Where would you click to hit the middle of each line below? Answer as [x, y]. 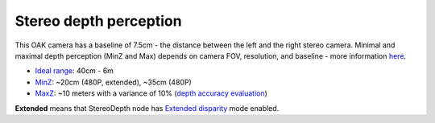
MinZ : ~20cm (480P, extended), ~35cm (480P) [114, 82]
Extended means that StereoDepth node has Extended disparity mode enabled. [147, 108]
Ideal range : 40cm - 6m [75, 71]
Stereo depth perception [98, 21]
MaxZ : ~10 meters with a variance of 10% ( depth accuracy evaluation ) [151, 93]
